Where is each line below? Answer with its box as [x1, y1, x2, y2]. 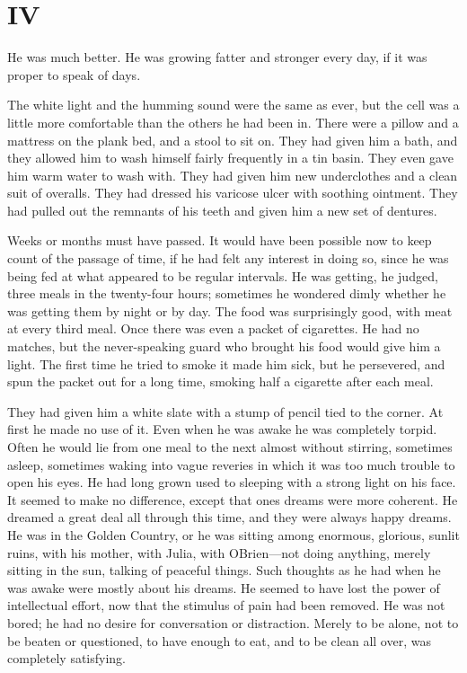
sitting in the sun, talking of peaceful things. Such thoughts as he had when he [7, 561, 441, 580]
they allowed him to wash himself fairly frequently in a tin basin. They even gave [7, 148, 454, 167]
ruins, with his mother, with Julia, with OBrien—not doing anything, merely [7, 543, 431, 562]
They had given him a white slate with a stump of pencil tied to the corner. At [7, 402, 444, 421]
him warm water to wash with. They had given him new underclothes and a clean [7, 165, 458, 184]
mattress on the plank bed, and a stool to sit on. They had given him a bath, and [7, 130, 458, 149]
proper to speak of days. [7, 65, 141, 84]
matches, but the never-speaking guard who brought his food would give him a [7, 337, 441, 356]
